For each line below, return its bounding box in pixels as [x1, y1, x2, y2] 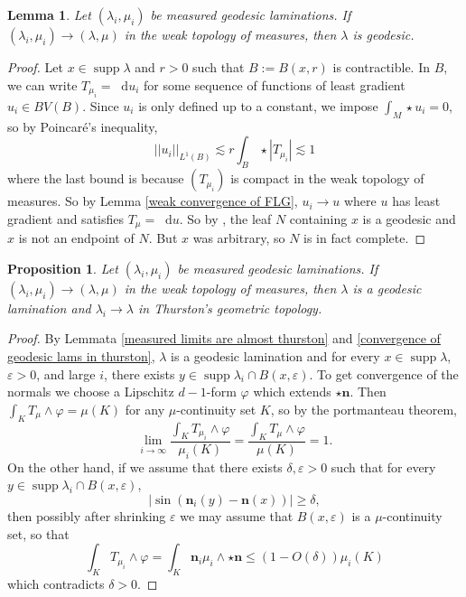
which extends [253, 382, 331, 401]
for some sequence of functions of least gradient [143, 75, 405, 94]
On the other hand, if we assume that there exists [7, 457, 283, 476]
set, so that [7, 524, 70, 543]
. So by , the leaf [179, 209, 272, 228]
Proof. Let [7, 58, 63, 76]
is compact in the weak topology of [230, 169, 424, 188]
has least [392, 191, 441, 210]
